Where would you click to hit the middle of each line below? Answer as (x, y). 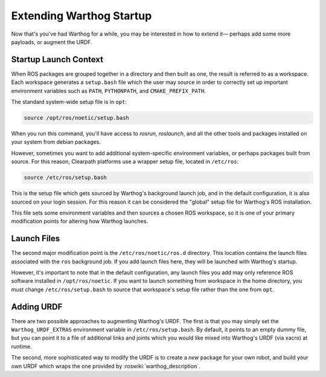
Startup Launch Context (57, 60)
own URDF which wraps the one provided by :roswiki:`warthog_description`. (106, 366)
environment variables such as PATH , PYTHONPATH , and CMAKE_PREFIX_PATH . (109, 91)
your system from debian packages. (56, 142)
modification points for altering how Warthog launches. (79, 221)
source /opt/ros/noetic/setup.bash (76, 118)
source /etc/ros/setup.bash (65, 178)
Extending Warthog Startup (81, 16)
